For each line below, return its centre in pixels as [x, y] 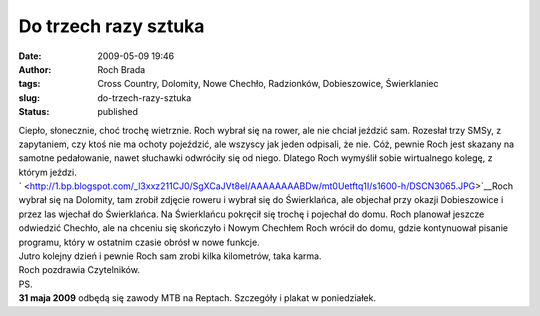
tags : [29, 84]
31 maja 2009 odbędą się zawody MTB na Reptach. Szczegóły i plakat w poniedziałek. [197, 298]
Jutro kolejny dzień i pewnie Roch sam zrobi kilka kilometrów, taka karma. [170, 256]
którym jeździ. [47, 172]
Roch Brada [121, 69]
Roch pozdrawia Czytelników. [79, 270]
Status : [34, 112]
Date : [30, 56]
